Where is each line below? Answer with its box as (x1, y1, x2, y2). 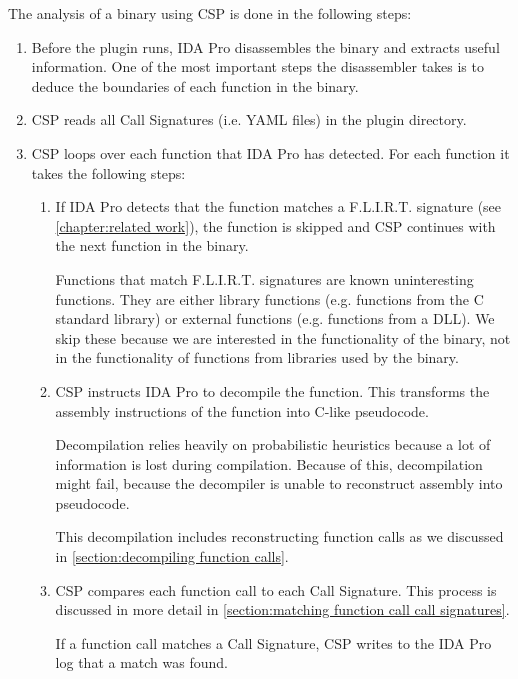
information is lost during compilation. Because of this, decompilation (55, 453, 483, 474)
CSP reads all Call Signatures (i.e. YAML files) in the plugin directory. (31, 109, 467, 130)
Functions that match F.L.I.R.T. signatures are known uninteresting (55, 268, 474, 289)
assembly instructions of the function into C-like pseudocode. (55, 400, 429, 421)
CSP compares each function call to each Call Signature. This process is (55, 579, 497, 600)
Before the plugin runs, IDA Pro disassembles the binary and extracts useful (31, 36, 500, 57)
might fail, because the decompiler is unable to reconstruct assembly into (55, 473, 503, 494)
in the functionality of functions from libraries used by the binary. (55, 347, 459, 368)
